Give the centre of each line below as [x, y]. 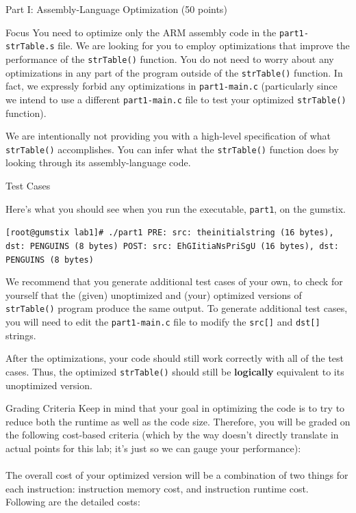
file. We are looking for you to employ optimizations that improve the [204, 45]
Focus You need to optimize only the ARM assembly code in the [141, 32]
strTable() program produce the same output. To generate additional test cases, [177, 308]
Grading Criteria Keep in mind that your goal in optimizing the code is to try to [175, 408]
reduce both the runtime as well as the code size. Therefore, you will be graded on [178, 421]
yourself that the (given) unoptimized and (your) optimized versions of [154, 294]
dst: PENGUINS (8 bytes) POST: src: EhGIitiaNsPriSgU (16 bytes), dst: [172, 246]
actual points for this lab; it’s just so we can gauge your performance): [153, 448]
